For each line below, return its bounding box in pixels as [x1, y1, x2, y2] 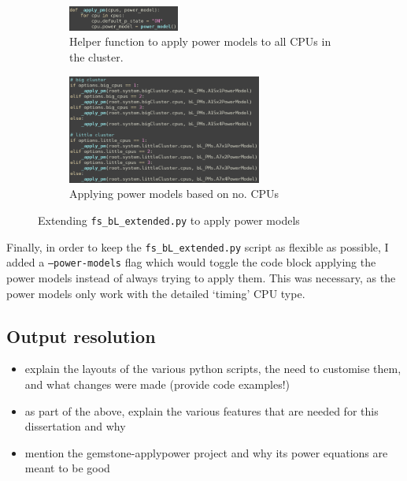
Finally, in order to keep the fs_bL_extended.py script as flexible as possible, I [6, 238, 389, 255]
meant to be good [24, 460, 110, 476]
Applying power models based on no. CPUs [69, 185, 279, 202]
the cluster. [69, 49, 124, 65]
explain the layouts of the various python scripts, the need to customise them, [24, 360, 401, 377]
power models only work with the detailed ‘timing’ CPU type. [6, 285, 305, 301]
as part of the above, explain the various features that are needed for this [24, 402, 379, 419]
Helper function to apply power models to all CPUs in [69, 33, 331, 50]
